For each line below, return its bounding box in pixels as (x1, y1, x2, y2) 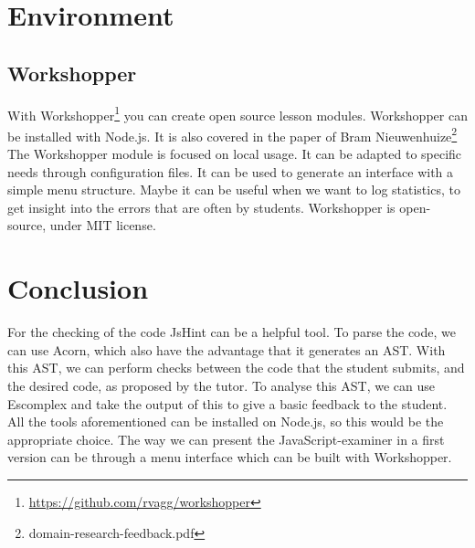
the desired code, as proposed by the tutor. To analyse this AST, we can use (7, 375, 435, 395)
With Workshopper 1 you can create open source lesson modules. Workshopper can (7, 102, 468, 124)
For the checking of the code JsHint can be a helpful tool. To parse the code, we (7, 322, 456, 342)
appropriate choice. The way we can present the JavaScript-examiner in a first (7, 429, 445, 448)
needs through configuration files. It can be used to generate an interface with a (7, 162, 454, 181)
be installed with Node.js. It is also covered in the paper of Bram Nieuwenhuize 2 (7, 123, 458, 145)
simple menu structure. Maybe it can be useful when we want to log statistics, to (7, 180, 460, 199)
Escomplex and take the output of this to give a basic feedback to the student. (7, 394, 448, 413)
